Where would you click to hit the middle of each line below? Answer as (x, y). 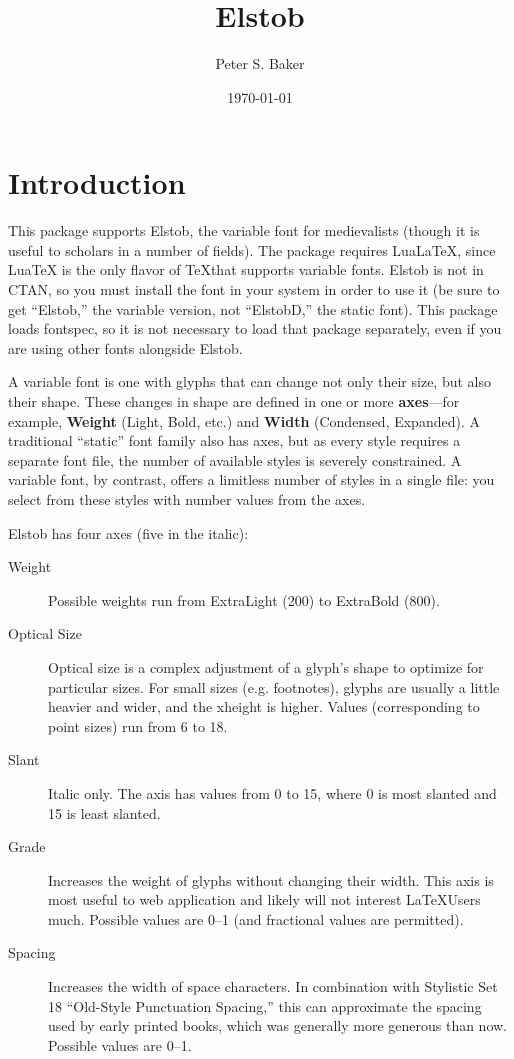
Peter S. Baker (260, 63)
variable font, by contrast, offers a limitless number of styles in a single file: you (251, 479)
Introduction (97, 182)
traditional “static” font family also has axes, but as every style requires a (234, 440)
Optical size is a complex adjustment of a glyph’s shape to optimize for (266, 666)
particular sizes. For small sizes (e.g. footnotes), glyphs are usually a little (274, 686)
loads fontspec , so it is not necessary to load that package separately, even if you (255, 328)
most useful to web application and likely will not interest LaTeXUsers (264, 899)
